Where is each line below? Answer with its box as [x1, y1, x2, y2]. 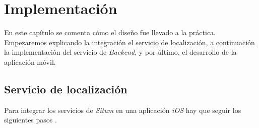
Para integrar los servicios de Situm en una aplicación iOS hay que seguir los [4, 104, 241, 115]
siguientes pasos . [4, 114, 57, 125]
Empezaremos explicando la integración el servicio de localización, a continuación [4, 37, 255, 47]
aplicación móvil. [4, 56, 56, 67]
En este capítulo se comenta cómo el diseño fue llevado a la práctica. [4, 27, 216, 38]
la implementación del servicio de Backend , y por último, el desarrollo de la [4, 47, 237, 57]
